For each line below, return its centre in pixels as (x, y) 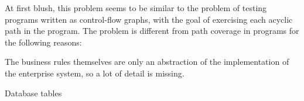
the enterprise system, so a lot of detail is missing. (95, 73)
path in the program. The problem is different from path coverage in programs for (152, 31)
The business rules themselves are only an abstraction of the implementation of (147, 62)
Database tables (33, 93)
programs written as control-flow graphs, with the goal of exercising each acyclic (149, 19)
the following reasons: (43, 42)
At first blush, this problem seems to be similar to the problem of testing (136, 8)
